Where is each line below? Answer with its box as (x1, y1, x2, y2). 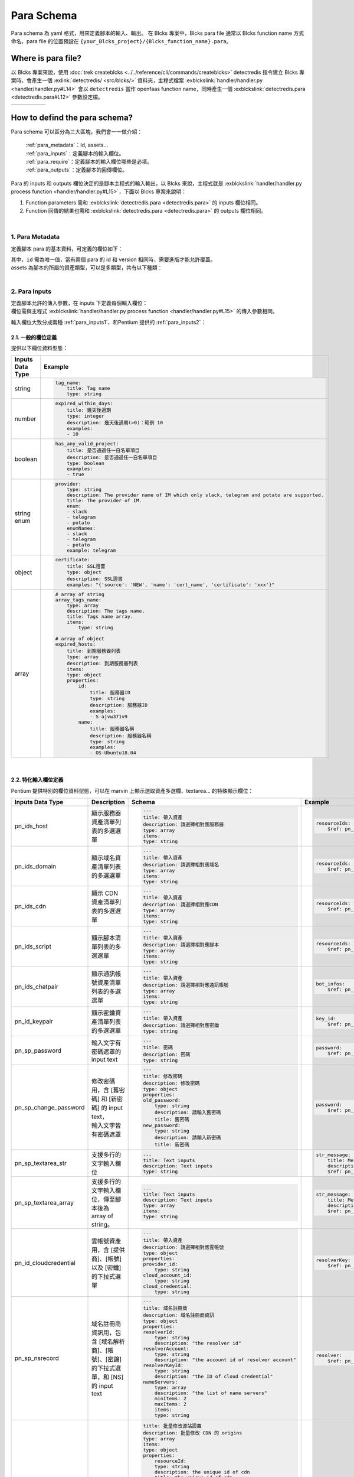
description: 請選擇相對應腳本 (142, 942, 219, 948)
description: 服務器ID (89, 702, 148, 708)
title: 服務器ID (89, 689, 131, 696)
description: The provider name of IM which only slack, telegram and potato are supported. (67, 492, 324, 498)
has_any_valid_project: (55, 440, 119, 447)
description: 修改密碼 (142, 1080, 200, 1086)
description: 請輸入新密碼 (154, 1134, 221, 1141)
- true (67, 471, 85, 477)
